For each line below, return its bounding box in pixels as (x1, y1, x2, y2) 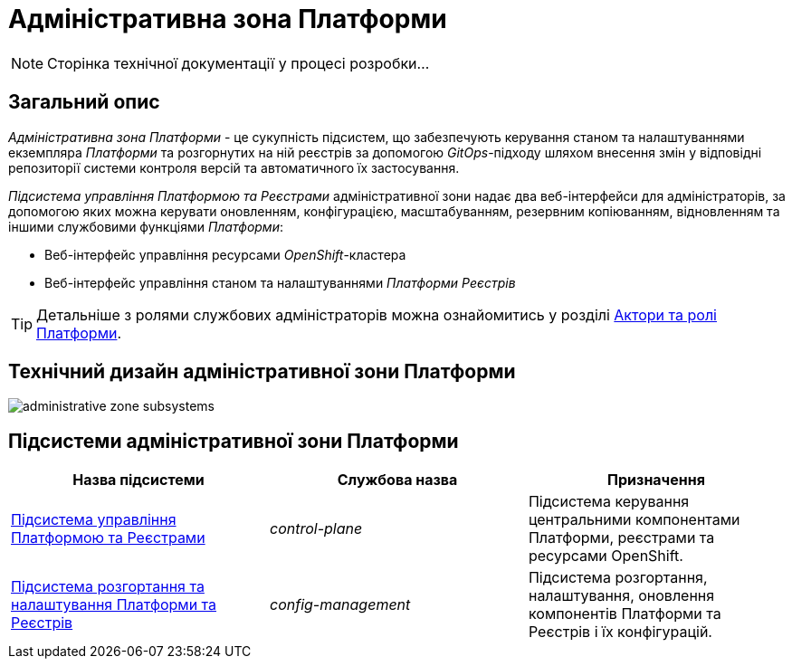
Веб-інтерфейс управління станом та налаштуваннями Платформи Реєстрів (44, 274, 516, 290)
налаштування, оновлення (528, 586, 715, 605)
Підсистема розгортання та (11, 577, 205, 596)
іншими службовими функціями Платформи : (8, 218, 283, 234)
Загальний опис (8, 90, 160, 114)
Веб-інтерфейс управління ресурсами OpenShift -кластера (44, 246, 406, 262)
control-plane (269, 519, 363, 538)
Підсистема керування (528, 492, 690, 511)
